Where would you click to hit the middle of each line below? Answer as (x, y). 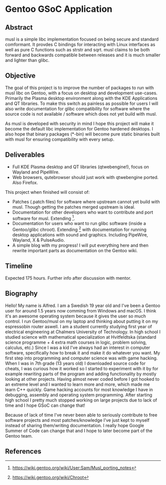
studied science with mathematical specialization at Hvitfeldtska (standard (81, 337)
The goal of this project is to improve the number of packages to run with (80, 88)
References (23, 451)
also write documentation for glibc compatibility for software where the (77, 109)
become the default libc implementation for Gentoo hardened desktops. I (79, 129)
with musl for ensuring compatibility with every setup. (60, 139)
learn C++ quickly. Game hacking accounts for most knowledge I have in (79, 390)
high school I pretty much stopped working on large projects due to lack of (81, 400)
